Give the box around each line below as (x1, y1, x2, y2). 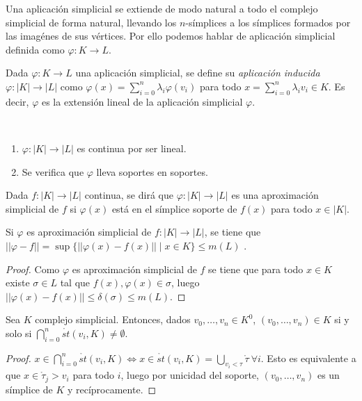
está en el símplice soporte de (111, 201, 237, 215)
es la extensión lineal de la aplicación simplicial (41, 94, 243, 108)
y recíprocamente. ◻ (67, 382, 157, 396)
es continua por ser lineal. (77, 140, 187, 155)
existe (6, 275, 30, 290)
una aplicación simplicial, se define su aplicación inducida (75, 65, 320, 80)
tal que (60, 275, 90, 290)
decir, (6, 94, 29, 108)
